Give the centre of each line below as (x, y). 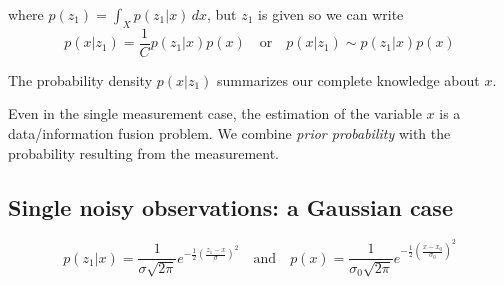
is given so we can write (331, 14)
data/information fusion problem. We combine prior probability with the (229, 133)
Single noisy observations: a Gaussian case (230, 206)
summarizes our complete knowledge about (348, 79)
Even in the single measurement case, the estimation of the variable (215, 113)
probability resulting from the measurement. (143, 152)
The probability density (80, 79)
